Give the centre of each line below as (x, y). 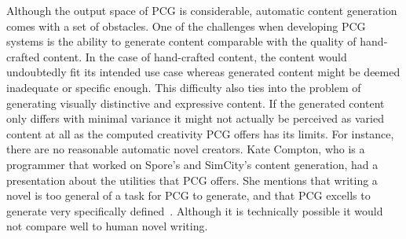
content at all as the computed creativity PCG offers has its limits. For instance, (200, 133)
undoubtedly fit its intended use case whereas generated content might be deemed (203, 72)
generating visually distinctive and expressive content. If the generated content (196, 103)
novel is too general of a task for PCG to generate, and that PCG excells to (188, 195)
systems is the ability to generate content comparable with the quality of (181, 41)
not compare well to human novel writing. (107, 226)
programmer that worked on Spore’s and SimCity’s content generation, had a (192, 164)
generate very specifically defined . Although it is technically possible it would (195, 210)
